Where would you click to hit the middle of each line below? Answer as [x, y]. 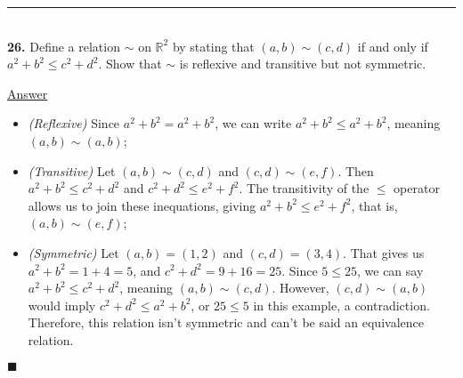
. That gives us [384, 252]
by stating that [213, 46]
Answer [28, 93]
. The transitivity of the [304, 188]
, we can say [390, 270]
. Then [356, 170]
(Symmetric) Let [73, 252]
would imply [62, 305]
